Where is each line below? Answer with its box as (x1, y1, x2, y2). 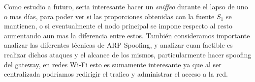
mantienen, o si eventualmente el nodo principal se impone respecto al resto (4, 21, 232, 31)
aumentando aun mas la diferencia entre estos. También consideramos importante (4, 30, 250, 40)
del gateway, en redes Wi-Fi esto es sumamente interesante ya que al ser (4, 59, 222, 69)
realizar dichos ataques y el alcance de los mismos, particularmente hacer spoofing (4, 49, 252, 59)
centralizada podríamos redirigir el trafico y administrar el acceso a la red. (4, 69, 228, 79)
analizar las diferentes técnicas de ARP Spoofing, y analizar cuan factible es (4, 40, 233, 50)
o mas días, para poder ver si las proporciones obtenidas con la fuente (4, 11, 215, 21)
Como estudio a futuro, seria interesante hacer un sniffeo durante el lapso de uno (4, 1, 248, 11)
